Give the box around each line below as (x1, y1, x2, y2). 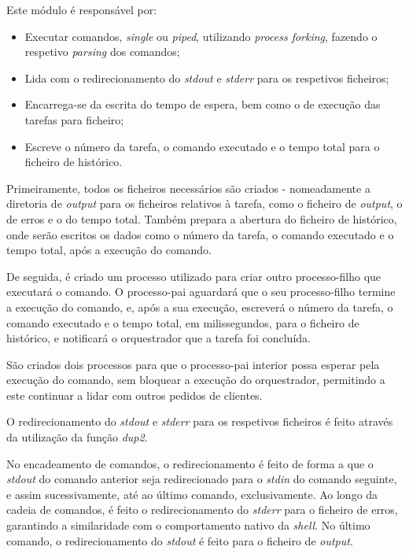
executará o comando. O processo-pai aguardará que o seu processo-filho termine (6, 283, 396, 300)
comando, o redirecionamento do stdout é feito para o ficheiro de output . (6, 532, 353, 548)
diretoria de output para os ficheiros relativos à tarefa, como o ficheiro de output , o (6, 195, 403, 212)
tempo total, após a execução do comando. (6, 242, 212, 258)
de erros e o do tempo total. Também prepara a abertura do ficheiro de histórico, (6, 210, 397, 227)
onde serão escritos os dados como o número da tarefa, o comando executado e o (6, 226, 394, 242)
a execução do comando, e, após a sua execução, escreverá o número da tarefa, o (6, 298, 393, 315)
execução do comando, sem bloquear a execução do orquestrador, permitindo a (6, 371, 385, 388)
